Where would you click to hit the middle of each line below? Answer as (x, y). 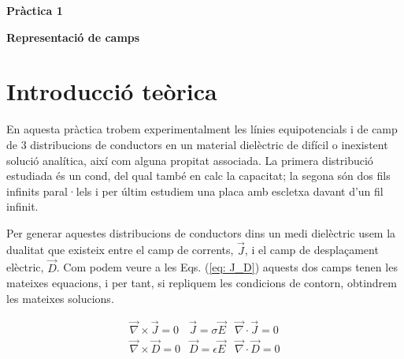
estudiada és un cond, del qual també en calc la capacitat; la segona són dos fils (198, 176)
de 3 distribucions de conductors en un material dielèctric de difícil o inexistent (197, 144)
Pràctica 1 (35, 10)
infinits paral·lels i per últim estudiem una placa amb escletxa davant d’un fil (195, 191)
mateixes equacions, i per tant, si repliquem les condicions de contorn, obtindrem (202, 283)
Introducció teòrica (112, 91)
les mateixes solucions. (60, 298)
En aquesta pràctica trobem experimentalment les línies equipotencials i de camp (202, 129)
